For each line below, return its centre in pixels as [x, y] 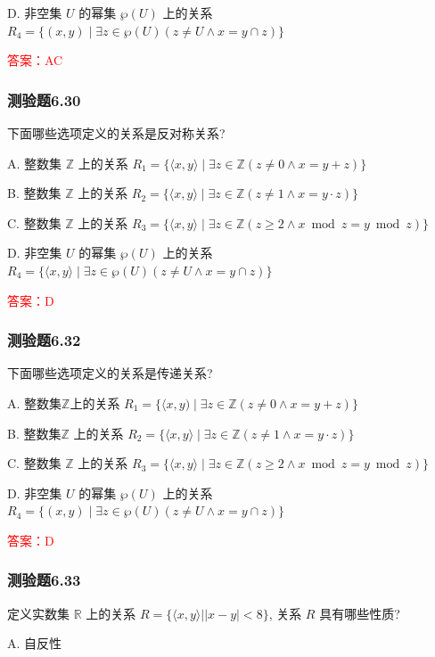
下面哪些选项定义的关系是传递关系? [110, 373]
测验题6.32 [44, 340]
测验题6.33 [44, 580]
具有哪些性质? [360, 613]
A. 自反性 [35, 643]
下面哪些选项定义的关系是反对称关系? [116, 133]
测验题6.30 [44, 99]
